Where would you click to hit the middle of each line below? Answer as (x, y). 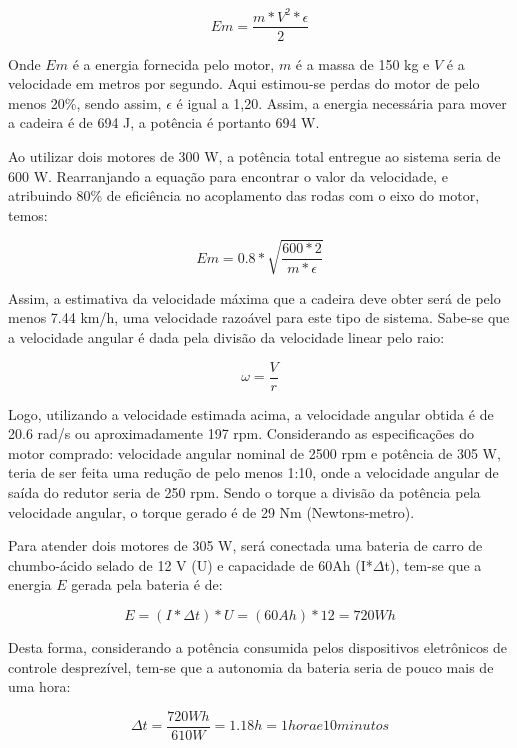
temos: (28, 214)
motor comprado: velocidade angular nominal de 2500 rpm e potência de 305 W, (254, 452)
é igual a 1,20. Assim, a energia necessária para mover (341, 102)
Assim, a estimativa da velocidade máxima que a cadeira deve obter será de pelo (254, 297)
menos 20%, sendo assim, (85, 102)
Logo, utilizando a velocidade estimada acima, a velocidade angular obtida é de (251, 413)
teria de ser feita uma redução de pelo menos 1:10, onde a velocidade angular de (253, 472)
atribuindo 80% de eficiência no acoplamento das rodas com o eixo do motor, (244, 195)
